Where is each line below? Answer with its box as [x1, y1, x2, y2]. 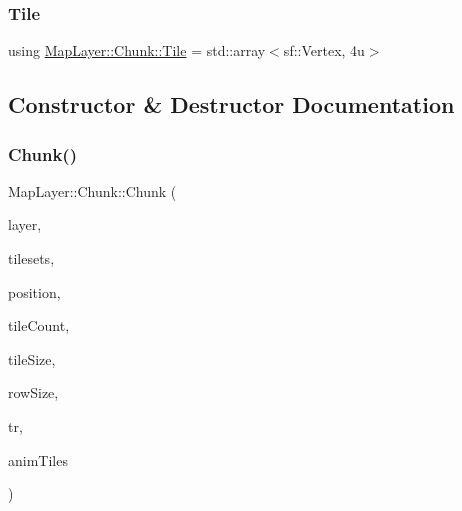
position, [8, 281, 61, 302]
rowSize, [8, 382, 59, 403]
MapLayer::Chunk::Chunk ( [8, 180, 177, 201]
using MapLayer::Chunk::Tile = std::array [8, 40, 266, 61]
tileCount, [8, 315, 70, 336]
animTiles [8, 449, 68, 470]
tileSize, [8, 348, 56, 369]
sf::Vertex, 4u [283, 40, 365, 61]
